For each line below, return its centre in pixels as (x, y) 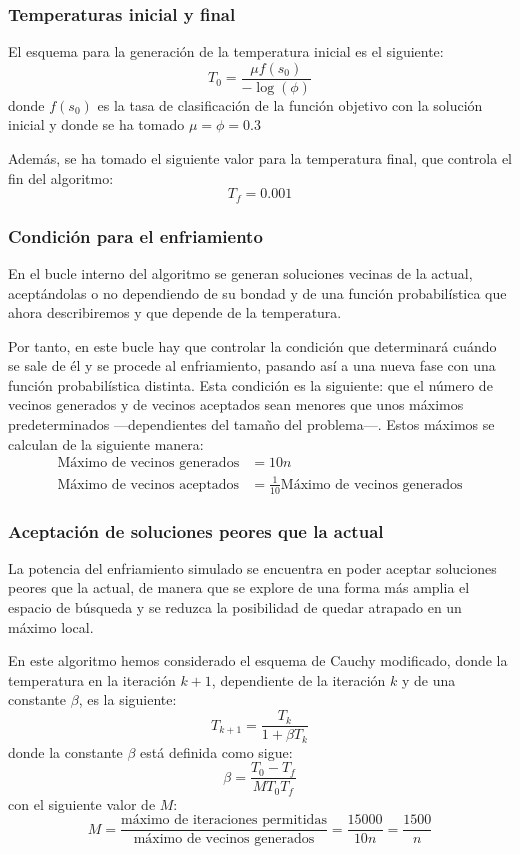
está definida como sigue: (216, 751)
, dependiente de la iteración (298, 679)
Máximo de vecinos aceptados (148, 484)
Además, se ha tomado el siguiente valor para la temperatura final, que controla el (260, 158)
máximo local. (51, 626)
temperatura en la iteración (92, 679)
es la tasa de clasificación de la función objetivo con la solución (290, 104)
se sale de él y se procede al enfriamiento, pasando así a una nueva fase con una (252, 365)
